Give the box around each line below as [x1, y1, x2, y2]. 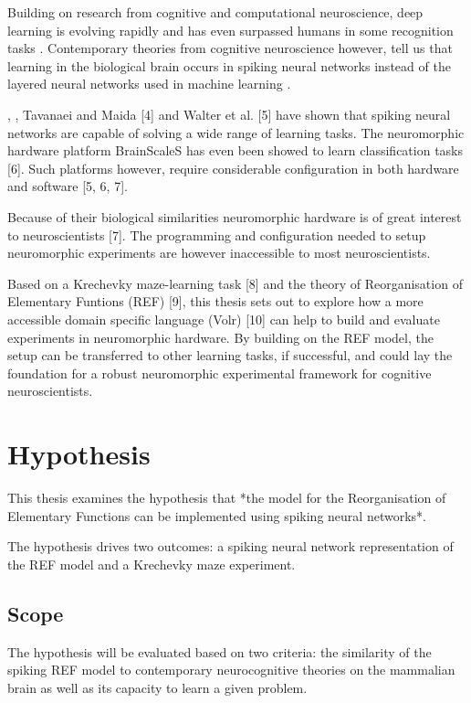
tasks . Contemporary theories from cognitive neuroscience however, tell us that [7, 38, 453, 58]
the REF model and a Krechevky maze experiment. [7, 554, 296, 573]
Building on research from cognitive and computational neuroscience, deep [7, 3, 424, 21]
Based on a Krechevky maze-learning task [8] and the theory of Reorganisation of [7, 273, 463, 293]
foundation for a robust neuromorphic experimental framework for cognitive [7, 363, 432, 382]
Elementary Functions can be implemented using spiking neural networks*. [7, 506, 426, 525]
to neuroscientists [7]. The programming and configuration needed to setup [7, 225, 426, 244]
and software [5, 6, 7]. [7, 176, 128, 196]
